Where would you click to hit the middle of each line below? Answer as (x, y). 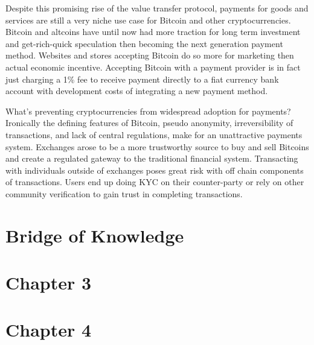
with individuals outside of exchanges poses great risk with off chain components (155, 170)
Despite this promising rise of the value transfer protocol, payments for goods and (157, 8)
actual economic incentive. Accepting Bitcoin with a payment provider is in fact (153, 67)
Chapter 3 (49, 283)
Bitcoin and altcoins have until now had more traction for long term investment (153, 32)
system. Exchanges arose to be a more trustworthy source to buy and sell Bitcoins (157, 146)
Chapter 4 (49, 330)
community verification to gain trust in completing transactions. (124, 193)
